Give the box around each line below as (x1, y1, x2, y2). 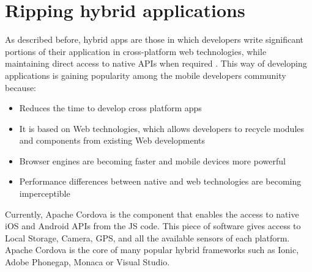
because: (5, 81, 37, 94)
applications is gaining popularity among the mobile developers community (5, 68, 286, 81)
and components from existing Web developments (19, 134, 206, 147)
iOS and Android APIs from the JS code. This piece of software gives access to (5, 219, 301, 232)
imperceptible (19, 187, 70, 200)
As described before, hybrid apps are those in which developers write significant (5, 33, 303, 46)
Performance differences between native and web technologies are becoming (19, 175, 302, 188)
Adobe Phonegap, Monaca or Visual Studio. (5, 255, 170, 268)
